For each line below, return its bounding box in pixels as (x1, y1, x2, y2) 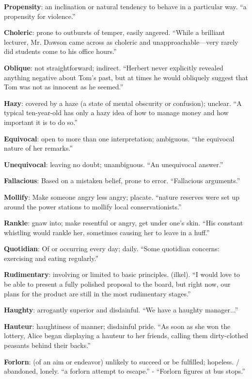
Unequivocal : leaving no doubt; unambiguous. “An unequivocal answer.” (4, 159, 223, 169)
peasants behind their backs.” (4, 340, 91, 350)
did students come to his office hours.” (4, 46, 117, 56)
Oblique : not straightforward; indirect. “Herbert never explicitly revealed (4, 62, 223, 72)
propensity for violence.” (4, 11, 76, 21)
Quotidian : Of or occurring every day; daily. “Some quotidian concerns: (4, 243, 220, 254)
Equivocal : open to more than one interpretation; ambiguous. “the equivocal (4, 133, 235, 143)
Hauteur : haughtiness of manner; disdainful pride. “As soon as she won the (4, 321, 231, 331)
